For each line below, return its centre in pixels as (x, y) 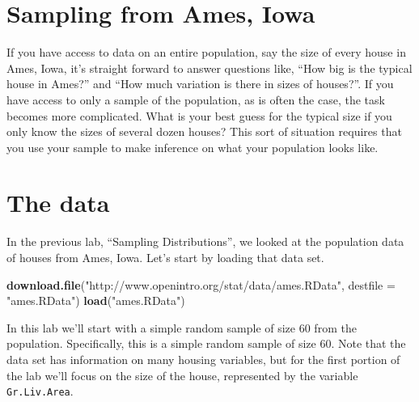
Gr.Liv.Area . (40, 391)
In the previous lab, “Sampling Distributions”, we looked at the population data (205, 241)
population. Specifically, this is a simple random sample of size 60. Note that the (206, 343)
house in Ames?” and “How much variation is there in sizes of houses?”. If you (200, 84)
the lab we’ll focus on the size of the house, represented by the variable (182, 375)
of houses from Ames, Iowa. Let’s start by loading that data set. (165, 257)
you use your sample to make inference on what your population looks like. (193, 147)
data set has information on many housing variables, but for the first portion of (203, 359)
